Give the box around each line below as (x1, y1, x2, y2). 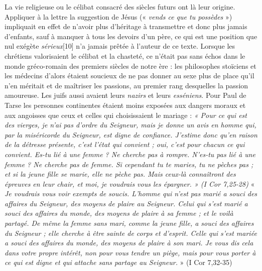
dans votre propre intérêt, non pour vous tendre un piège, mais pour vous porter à (5, 247, 256, 257)
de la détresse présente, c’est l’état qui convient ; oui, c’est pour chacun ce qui (5, 139, 245, 150)
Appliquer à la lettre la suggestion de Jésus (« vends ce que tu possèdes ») (5, 11, 232, 22)
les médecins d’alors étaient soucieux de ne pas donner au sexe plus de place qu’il (5, 70, 254, 81)
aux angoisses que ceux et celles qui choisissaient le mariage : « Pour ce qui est (5, 109, 247, 120)
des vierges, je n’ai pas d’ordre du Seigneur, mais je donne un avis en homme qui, (5, 119, 256, 130)
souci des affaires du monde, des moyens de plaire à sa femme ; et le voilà (5, 208, 233, 218)
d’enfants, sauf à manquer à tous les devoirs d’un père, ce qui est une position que (5, 31, 257, 41)
